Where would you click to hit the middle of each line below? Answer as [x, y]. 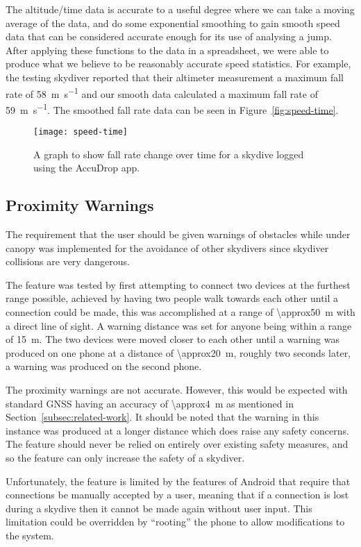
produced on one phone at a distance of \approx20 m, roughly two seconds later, [178, 352]
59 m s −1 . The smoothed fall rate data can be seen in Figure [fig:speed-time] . [172, 108]
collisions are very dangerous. [68, 261]
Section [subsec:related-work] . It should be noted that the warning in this [162, 417]
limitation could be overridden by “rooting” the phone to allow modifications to [175, 522]
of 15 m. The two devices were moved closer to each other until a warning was [173, 339]
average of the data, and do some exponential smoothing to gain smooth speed [173, 23]
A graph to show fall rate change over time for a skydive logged [169, 154]
